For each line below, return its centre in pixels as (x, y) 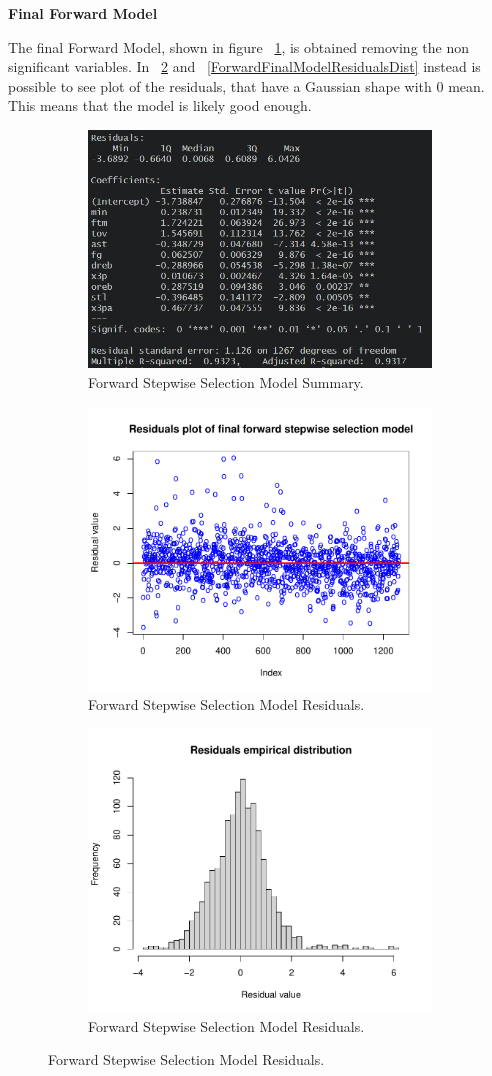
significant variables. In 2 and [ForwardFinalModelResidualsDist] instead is (244, 66)
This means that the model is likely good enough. (160, 105)
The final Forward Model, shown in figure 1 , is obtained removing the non (238, 46)
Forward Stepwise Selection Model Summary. (226, 381)
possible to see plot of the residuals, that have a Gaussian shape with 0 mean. (246, 85)
